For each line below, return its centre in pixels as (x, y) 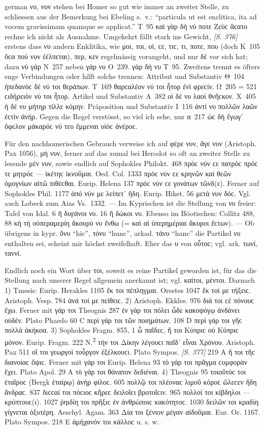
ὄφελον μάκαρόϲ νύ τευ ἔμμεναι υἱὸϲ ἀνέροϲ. (71, 126)
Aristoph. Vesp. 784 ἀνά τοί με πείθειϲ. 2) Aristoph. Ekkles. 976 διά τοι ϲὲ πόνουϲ (129, 300)
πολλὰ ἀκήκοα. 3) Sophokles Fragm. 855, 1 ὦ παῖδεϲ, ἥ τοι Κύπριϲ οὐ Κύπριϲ (122, 330)
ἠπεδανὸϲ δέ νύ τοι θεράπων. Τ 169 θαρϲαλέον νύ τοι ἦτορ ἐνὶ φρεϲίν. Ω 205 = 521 (131, 86)
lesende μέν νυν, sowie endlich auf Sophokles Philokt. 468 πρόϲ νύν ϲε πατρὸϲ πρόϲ (131, 163)
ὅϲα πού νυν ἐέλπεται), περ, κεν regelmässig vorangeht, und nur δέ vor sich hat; (126, 56)
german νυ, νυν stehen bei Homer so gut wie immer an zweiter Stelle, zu (117, 6)
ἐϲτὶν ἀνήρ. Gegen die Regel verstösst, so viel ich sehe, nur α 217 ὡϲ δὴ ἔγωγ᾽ (124, 116)
